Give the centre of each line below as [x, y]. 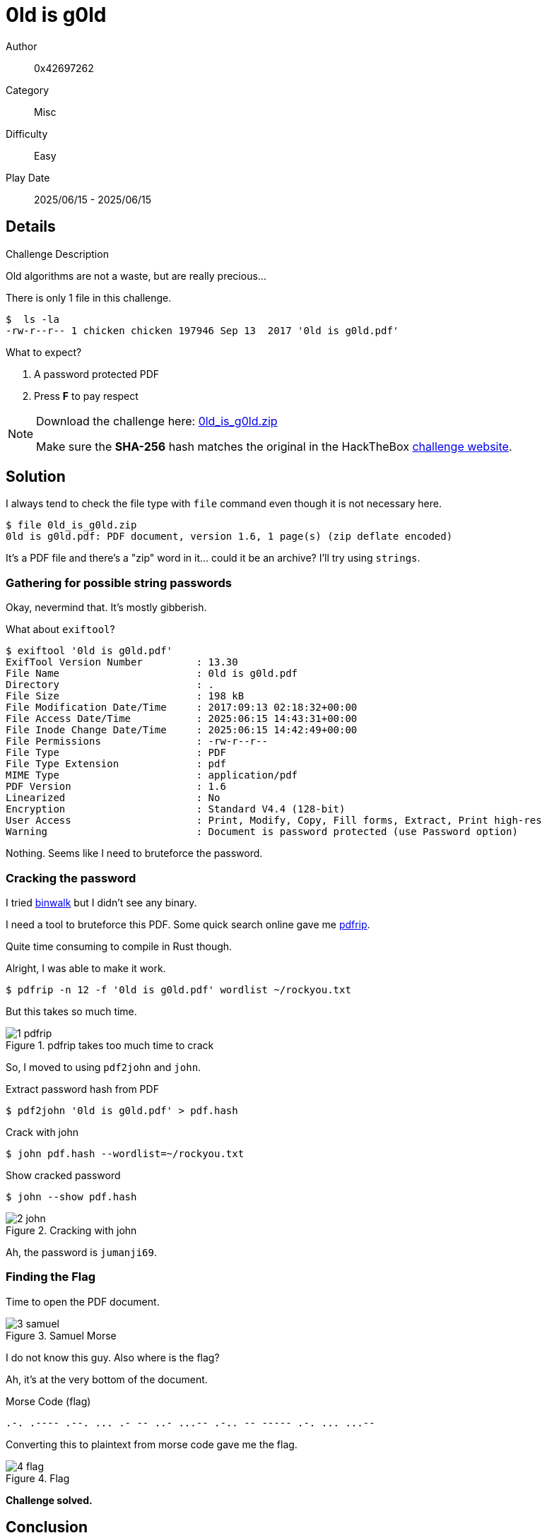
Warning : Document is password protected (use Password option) [262, 832]
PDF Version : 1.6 [116, 787]
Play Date [28, 177]
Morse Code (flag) [48, 1401]
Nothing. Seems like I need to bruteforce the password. [134, 853]
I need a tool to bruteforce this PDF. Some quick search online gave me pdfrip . [188, 924]
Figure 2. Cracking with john [71, 1230]
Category [28, 90]
